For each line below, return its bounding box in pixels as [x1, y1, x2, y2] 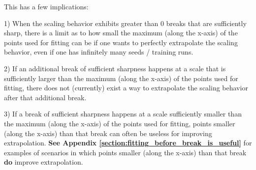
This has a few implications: [4, 1, 89, 11]
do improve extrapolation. [4, 157, 83, 167]
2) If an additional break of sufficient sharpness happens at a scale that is [4, 63, 226, 73]
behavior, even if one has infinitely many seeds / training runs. [4, 47, 193, 57]
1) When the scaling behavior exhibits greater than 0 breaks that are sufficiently [4, 18, 247, 28]
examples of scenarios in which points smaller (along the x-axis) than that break [4, 147, 247, 157]
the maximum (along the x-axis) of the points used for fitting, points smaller [4, 118, 235, 128]
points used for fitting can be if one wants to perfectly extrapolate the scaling [4, 37, 238, 47]
